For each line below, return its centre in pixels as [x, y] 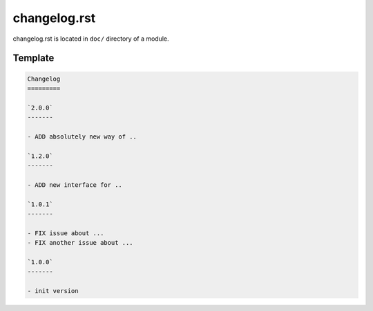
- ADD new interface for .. [75, 185]
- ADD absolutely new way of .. [82, 137]
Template [34, 58]
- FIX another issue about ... [80, 243]
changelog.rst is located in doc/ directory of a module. [91, 39]
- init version [53, 291]
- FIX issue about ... [66, 233]
